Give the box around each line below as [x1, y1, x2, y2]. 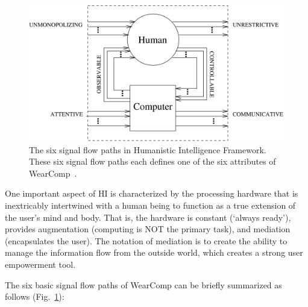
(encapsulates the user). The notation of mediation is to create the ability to [5, 234, 288, 247]
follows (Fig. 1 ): [5, 290, 64, 303]
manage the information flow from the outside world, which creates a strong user [5, 246, 303, 259]
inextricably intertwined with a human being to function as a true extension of [5, 199, 296, 212]
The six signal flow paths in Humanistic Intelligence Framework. [29, 143, 266, 156]
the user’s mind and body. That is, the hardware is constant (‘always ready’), [5, 210, 291, 223]
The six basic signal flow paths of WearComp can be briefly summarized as [5, 278, 282, 291]
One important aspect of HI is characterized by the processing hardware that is [5, 187, 298, 200]
